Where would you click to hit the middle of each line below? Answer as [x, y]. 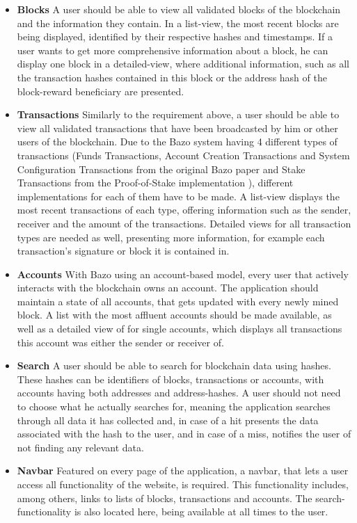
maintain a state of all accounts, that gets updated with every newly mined [178, 301]
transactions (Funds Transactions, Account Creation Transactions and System [183, 155]
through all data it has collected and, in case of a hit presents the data [168, 420]
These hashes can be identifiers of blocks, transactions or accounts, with [170, 379]
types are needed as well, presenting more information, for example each [171, 237]
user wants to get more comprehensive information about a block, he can [173, 50]
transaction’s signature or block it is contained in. [123, 251]
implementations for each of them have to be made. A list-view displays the [178, 196]
